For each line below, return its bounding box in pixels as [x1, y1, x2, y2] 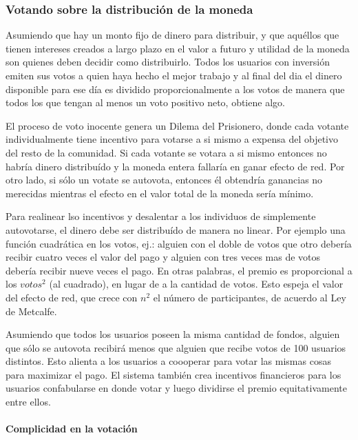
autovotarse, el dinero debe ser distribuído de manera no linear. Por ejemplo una [6, 222, 346, 237]
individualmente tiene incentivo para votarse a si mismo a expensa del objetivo [6, 132, 338, 146]
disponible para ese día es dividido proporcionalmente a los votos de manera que [6, 81, 345, 96]
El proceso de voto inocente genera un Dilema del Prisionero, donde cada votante [6, 118, 349, 132]
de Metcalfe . [6, 303, 57, 318]
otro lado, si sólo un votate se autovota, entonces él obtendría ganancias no [6, 172, 323, 187]
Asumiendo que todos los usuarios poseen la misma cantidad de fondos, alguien [6, 327, 340, 341]
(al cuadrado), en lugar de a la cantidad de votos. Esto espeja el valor [49, 277, 344, 291]
